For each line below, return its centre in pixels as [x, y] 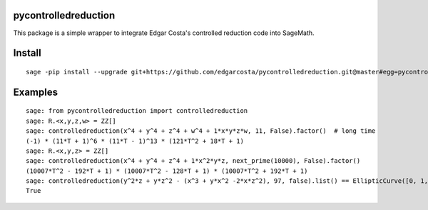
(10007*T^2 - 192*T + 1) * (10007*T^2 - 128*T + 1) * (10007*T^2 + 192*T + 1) [167, 171]
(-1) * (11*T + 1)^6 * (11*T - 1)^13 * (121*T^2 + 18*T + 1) [135, 141]
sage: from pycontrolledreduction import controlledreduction [137, 111]
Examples [36, 92]
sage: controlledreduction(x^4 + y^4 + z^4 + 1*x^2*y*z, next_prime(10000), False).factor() [193, 161]
